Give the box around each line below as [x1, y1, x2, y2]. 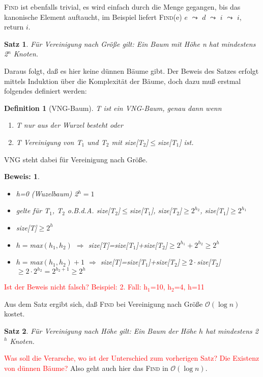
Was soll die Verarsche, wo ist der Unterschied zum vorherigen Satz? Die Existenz [4, 353, 259, 363]
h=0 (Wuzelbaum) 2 [16, 188, 78, 198]
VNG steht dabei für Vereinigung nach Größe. [4, 154, 148, 164]
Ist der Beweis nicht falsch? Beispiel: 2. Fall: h [4, 281, 148, 292]
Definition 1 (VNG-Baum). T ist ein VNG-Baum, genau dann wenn [4, 102, 222, 113]
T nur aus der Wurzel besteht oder [16, 120, 123, 130]
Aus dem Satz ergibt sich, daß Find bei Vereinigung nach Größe [4, 298, 203, 309]
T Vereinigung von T [16, 136, 82, 147]
